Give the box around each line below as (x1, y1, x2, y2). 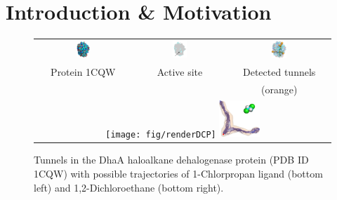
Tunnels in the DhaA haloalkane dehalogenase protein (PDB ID (34, 152, 309, 167)
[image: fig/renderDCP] (105, 129, 216, 140)
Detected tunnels (243, 64, 316, 79)
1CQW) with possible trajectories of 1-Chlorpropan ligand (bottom (34, 166, 323, 181)
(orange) (260, 81, 298, 96)
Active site (157, 64, 203, 79)
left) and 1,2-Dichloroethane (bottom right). (34, 180, 224, 194)
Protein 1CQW (51, 64, 116, 79)
